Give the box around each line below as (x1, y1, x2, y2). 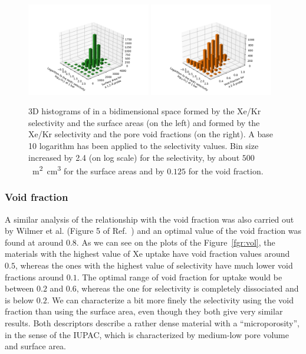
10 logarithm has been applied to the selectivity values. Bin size (28, 140, 259, 151)
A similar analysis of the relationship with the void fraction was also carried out (5, 213, 294, 225)
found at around (5, 236, 64, 248)
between (5, 282, 34, 295)
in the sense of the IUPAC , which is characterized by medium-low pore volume (5, 328, 289, 340)
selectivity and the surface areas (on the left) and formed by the (28, 116, 260, 128)
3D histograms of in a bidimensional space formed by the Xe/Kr (28, 105, 261, 117)
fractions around (5, 270, 64, 283)
